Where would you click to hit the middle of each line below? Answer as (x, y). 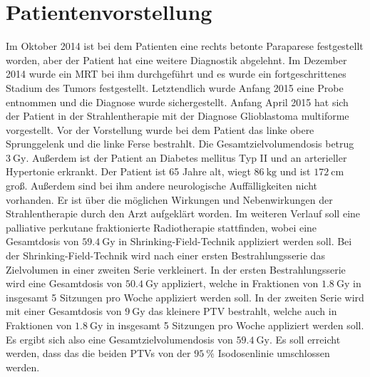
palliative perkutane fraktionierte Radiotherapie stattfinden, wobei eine (161, 227)
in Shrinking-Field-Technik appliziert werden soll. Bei (235, 241)
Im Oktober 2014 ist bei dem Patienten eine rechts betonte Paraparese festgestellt (185, 46)
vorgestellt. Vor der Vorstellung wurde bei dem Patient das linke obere (160, 129)
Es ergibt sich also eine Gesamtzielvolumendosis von (119, 339)
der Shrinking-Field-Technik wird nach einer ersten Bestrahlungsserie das (165, 255)
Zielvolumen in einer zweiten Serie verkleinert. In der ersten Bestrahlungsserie (176, 269)
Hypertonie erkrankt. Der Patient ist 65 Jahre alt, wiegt (128, 171)
